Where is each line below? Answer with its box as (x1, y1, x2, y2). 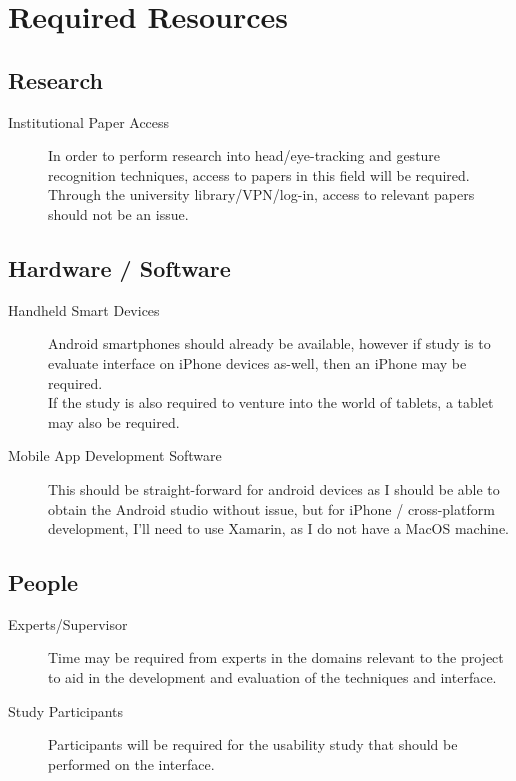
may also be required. (48, 411, 180, 432)
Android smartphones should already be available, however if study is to (48, 333, 491, 354)
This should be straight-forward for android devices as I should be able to (48, 478, 500, 499)
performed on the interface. (48, 753, 215, 774)
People (8, 567, 79, 598)
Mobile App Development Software (8, 445, 222, 466)
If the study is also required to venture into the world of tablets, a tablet (48, 392, 494, 413)
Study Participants (8, 700, 124, 721)
